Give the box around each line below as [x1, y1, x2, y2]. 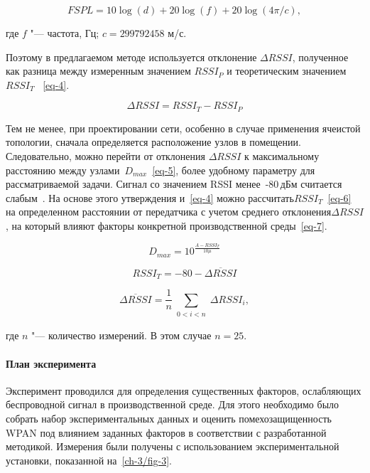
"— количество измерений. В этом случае [31, 328, 212, 343]
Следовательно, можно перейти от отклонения [6, 149, 205, 164]
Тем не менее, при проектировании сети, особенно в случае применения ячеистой [6, 120, 361, 135]
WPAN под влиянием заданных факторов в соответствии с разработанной [6, 425, 327, 440]
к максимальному [244, 149, 320, 164]
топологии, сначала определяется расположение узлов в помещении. [6, 134, 301, 149]
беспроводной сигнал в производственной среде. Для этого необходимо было [6, 397, 339, 412]
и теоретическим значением [227, 63, 347, 78]
